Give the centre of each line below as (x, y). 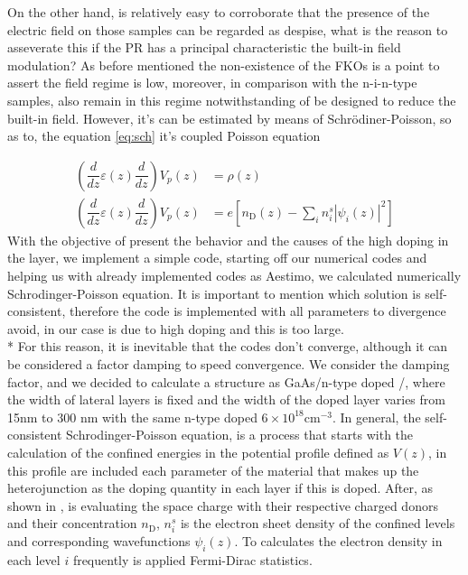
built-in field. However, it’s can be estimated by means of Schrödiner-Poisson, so (229, 118)
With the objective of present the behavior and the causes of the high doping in (228, 240)
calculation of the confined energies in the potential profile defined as (198, 452)
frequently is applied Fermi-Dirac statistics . (192, 560)
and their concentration (72, 523)
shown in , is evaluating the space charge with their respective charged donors (223, 505)
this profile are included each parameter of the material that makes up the (213, 470)
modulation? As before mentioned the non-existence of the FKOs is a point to (224, 65)
